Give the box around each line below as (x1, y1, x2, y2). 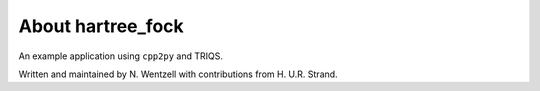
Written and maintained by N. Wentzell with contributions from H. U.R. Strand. (18, 68, 339, 80)
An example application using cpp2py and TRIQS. (18, 50, 224, 62)
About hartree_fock (18, 15, 184, 37)
